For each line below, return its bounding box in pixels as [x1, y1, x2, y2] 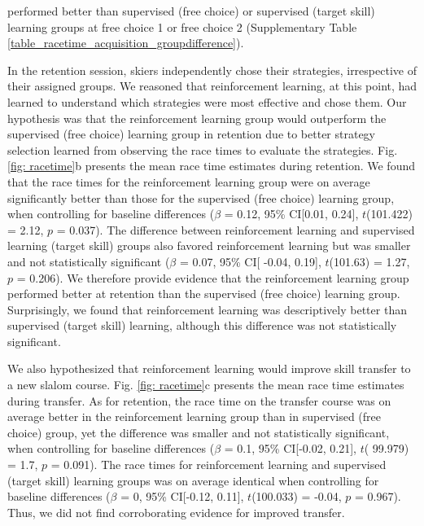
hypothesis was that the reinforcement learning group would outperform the [7, 109, 387, 126]
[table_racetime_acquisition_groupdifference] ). [7, 34, 244, 51]
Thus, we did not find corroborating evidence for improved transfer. [7, 503, 345, 520]
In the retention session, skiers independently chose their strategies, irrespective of [7, 61, 417, 78]
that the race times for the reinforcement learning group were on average [7, 173, 370, 190]
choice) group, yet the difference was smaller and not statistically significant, [7, 423, 390, 441]
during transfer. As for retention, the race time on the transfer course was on [7, 392, 391, 409]
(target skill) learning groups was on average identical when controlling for [7, 471, 379, 489]
